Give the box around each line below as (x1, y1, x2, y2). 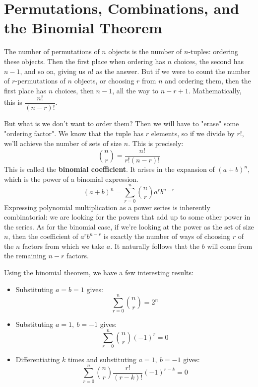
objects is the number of (108, 46, 182, 57)
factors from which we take (22, 240, 105, 251)
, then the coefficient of (8, 231, 78, 241)
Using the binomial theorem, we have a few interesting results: (4, 267, 193, 278)
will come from (207, 240, 253, 251)
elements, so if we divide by (151, 128, 235, 138)
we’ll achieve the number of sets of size (4, 138, 122, 148)
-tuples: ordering (188, 46, 238, 57)
